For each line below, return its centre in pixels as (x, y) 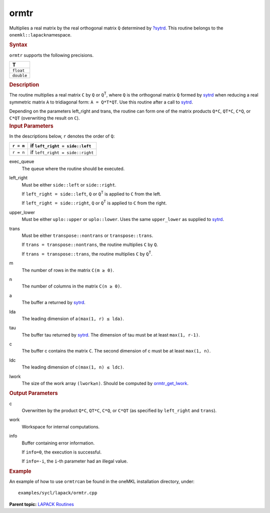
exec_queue (22, 161)
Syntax (18, 45)
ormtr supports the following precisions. (51, 55)
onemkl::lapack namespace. (40, 34)
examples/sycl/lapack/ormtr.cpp (58, 493)
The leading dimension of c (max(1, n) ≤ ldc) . (73, 367)
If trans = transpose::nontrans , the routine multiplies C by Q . (90, 244)
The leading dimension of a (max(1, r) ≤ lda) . (73, 318)
